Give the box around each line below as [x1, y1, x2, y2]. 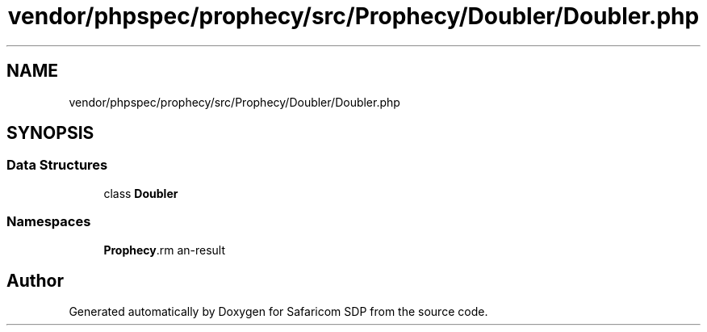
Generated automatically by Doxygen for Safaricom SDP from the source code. [69, 305, 488, 319]
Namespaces [6, 213, 91, 230]
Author [6, 270, 64, 291]
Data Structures [6, 157, 108, 174]
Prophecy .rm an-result [103, 242, 226, 257]
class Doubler [103, 186, 178, 200]
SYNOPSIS [6, 123, 94, 144]
